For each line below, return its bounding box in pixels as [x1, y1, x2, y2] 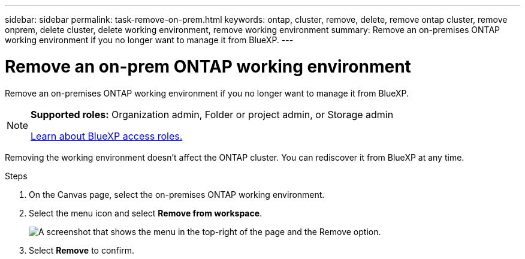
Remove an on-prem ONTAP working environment [5, 56, 411, 77]
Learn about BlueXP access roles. [31, 129, 183, 142]
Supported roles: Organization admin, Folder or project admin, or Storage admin [31, 108, 394, 121]
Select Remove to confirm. [29, 245, 134, 255]
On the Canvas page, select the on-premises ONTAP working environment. [29, 189, 325, 200]
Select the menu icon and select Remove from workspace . [29, 207, 262, 218]
